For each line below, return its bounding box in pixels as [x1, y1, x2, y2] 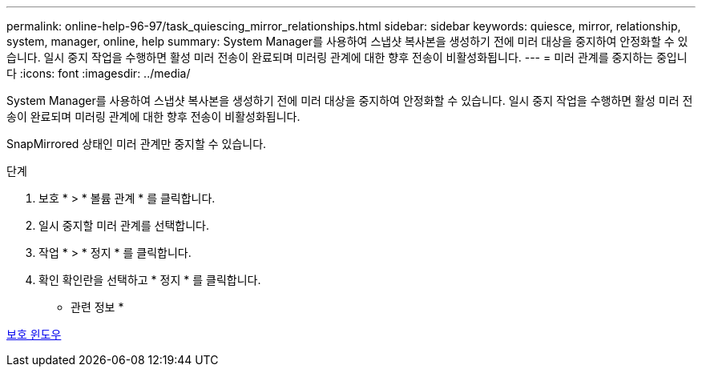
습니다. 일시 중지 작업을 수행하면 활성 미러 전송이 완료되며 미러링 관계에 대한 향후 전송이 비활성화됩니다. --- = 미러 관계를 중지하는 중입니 [6, 50, 688, 64]
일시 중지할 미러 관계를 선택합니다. [38, 219, 209, 232]
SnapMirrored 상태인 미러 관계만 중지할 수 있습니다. [6, 137, 267, 150]
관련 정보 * [71, 300, 124, 314]
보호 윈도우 [6, 327, 62, 341]
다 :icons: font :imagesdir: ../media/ [6, 66, 191, 80]
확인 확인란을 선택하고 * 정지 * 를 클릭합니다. [38, 273, 261, 287]
